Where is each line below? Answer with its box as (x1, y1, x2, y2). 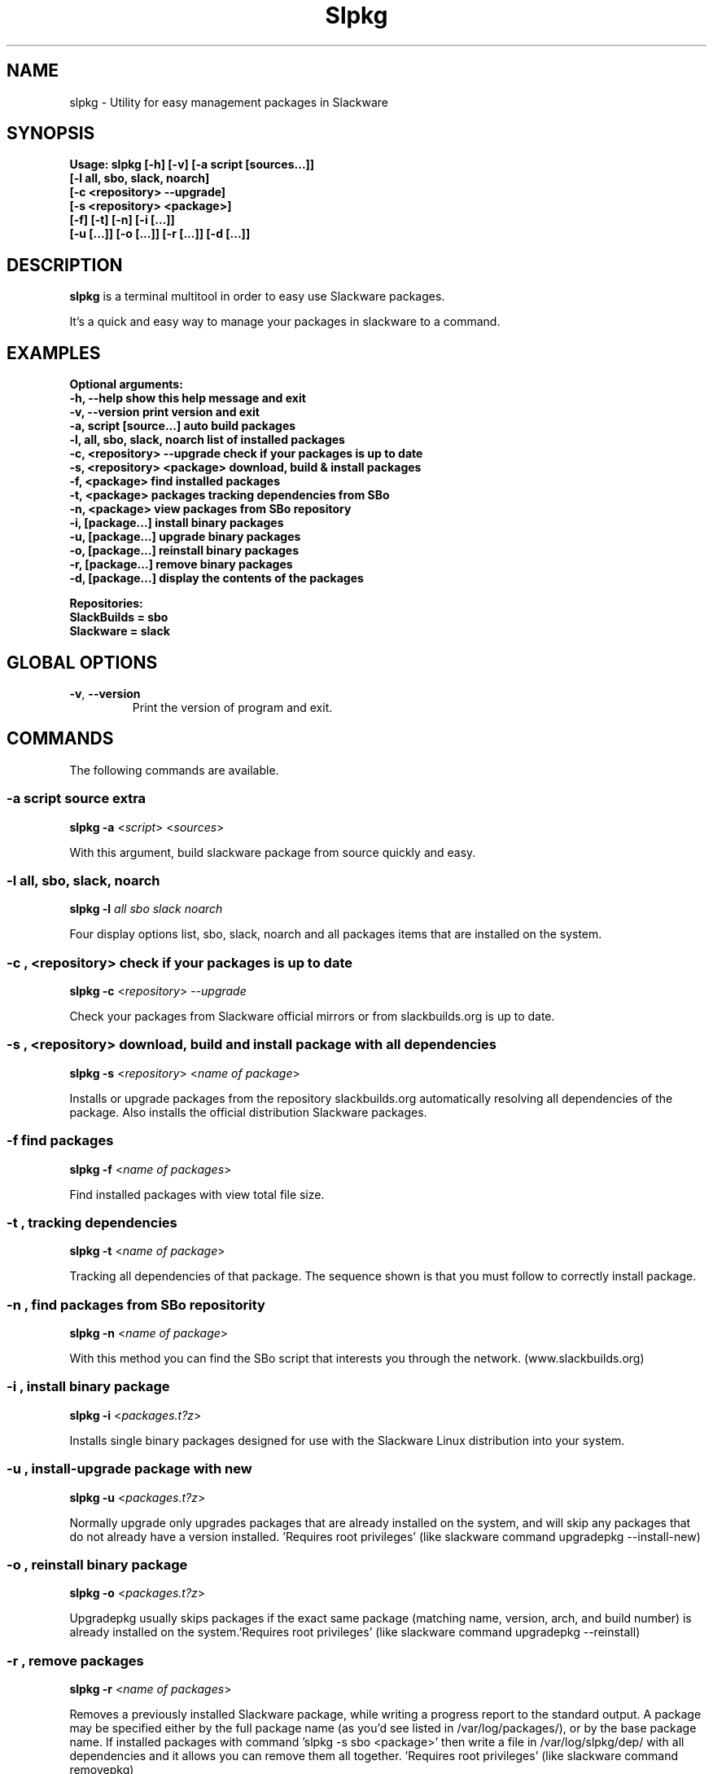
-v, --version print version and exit (69, 405, 260, 419)
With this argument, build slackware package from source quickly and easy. (69, 845, 476, 859)
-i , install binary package (7, 1378, 170, 1395)
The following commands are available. (69, 762, 279, 777)
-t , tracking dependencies (7, 1214, 177, 1231)
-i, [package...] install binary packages (69, 516, 284, 530)
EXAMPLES (7, 342, 101, 363)
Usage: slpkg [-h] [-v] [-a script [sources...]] (69, 157, 315, 172)
